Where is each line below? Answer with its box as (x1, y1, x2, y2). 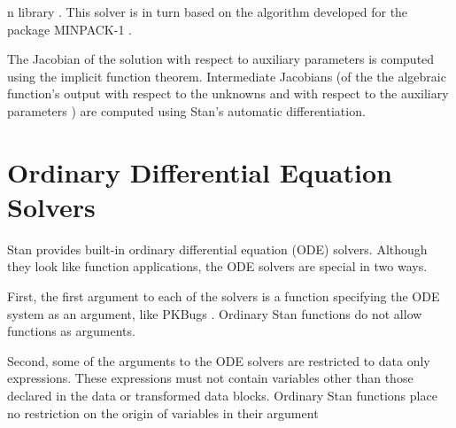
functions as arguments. (7, 322, 135, 340)
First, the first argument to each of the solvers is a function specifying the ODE (7, 287, 440, 306)
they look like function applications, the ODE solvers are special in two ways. (7, 257, 428, 276)
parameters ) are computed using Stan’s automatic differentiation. (7, 101, 366, 120)
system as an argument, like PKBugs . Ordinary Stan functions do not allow (7, 304, 422, 323)
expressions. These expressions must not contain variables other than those (7, 369, 413, 387)
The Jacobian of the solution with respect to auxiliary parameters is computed (7, 50, 435, 68)
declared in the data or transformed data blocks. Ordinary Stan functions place (7, 386, 437, 405)
